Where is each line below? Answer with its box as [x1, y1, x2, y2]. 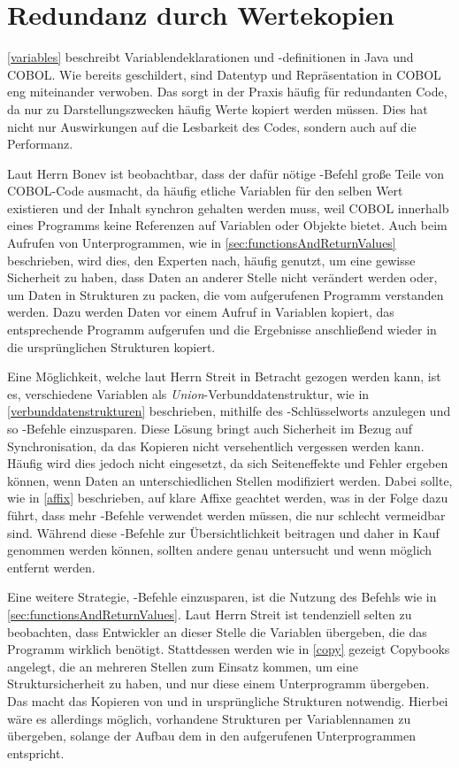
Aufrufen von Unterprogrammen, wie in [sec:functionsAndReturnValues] [7, 234, 396, 252]
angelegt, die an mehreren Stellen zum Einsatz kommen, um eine [7, 657, 358, 675]
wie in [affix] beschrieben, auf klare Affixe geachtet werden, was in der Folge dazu [7, 488, 448, 507]
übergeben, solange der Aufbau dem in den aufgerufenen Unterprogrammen [7, 726, 416, 745]
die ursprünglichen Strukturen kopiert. [7, 337, 216, 356]
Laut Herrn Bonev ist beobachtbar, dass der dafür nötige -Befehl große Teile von [7, 164, 445, 182]
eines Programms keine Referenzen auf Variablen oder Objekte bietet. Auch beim [7, 216, 448, 234]
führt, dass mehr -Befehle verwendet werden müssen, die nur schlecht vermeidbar [7, 505, 446, 524]
